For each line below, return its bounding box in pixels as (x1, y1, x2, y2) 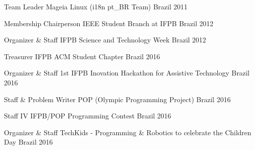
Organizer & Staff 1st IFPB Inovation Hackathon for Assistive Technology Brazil (4, 68, 250, 78)
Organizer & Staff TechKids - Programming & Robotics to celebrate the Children (4, 127, 252, 137)
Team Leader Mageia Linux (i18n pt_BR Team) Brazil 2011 (4, 1, 188, 11)
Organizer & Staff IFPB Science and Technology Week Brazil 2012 (4, 35, 206, 45)
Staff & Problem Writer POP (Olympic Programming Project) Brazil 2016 (4, 94, 231, 104)
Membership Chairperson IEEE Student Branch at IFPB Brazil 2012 (4, 18, 213, 28)
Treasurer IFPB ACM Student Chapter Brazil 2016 (4, 51, 160, 61)
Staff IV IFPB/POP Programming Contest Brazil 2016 (4, 111, 171, 121)
